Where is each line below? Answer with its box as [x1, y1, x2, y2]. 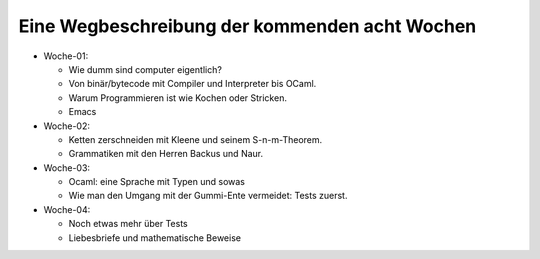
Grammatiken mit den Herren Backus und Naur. [68, 148, 264, 160]
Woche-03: [43, 161, 90, 174]
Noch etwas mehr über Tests [68, 218, 189, 230]
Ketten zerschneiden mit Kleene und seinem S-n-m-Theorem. [68, 133, 323, 145]
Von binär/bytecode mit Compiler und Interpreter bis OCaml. [68, 78, 317, 90]
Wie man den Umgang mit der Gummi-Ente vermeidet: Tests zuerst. [68, 190, 348, 202]
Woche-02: [43, 120, 90, 132]
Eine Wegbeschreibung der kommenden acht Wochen [18, 15, 477, 37]
